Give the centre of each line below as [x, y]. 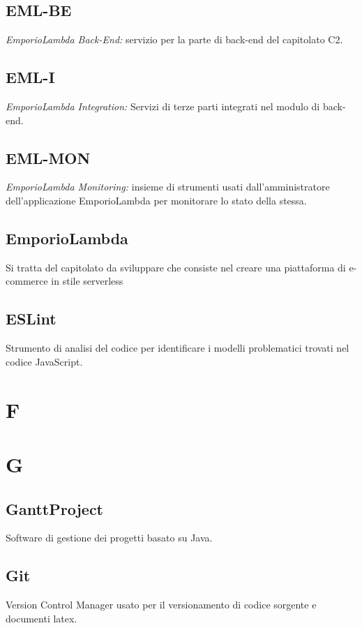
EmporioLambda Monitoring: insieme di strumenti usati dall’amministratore [168, 187]
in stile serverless [87, 281]
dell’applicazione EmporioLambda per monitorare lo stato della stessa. [156, 200]
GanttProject [55, 508]
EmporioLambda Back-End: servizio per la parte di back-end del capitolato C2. [174, 39]
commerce [27, 281]
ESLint [31, 319]
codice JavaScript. [44, 361]
